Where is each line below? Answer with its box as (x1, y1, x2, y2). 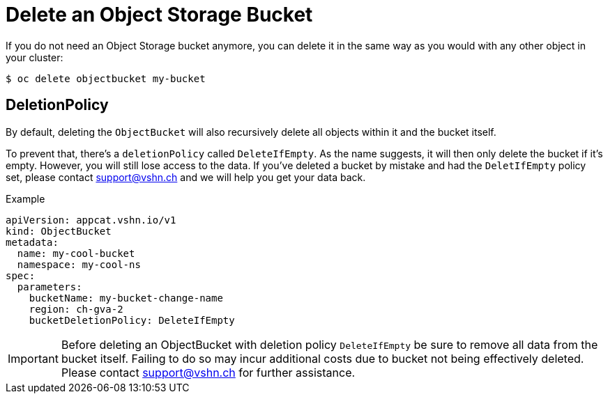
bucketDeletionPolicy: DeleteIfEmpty (29, 314, 235, 326)
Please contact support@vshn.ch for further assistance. (61, 365, 356, 380)
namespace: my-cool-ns (17, 258, 141, 270)
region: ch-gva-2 (29, 303, 123, 315)
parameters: (17, 281, 82, 292)
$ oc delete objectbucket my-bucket (6, 72, 206, 84)
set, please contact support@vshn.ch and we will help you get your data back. (6, 171, 366, 183)
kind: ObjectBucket (6, 225, 112, 237)
